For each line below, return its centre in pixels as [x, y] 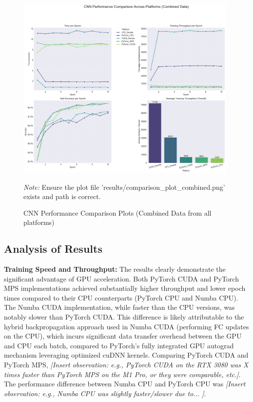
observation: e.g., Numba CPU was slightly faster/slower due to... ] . [105, 393]
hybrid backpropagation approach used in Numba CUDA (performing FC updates [126, 326]
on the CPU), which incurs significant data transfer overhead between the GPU [123, 336]
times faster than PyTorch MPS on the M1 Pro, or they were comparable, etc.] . [122, 374]
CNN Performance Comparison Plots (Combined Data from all [117, 212]
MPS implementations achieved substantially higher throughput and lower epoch [125, 288]
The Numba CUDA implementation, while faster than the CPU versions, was [119, 307]
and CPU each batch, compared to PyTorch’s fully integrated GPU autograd [119, 345]
